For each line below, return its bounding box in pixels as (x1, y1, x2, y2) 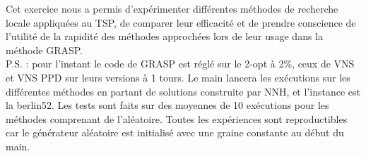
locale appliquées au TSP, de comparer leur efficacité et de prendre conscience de (6, 15, 356, 30)
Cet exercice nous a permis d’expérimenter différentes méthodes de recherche (6, 1, 338, 15)
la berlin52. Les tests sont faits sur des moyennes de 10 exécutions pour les (6, 98, 329, 112)
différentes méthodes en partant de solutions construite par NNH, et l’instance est (6, 84, 360, 98)
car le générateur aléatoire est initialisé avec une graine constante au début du (6, 125, 344, 140)
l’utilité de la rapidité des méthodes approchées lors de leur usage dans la (6, 29, 323, 44)
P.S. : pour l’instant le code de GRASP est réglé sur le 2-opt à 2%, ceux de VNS (6, 56, 355, 71)
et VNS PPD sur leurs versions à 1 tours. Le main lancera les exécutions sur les (6, 70, 350, 84)
